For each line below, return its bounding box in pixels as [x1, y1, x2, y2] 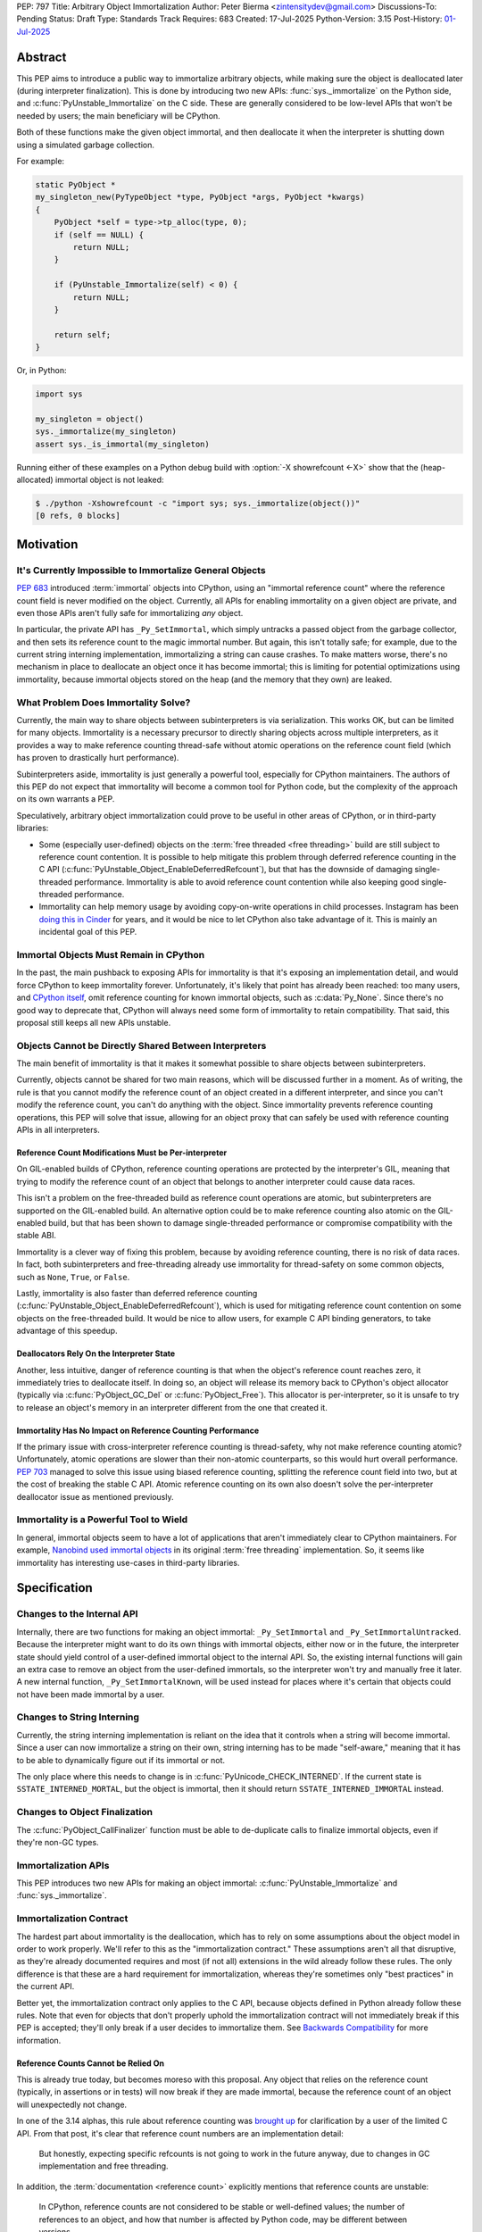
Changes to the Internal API [16, 1608, 138, 1620]
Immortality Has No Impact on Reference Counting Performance [16, 1425, 260, 1436]
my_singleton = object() [35, 413, 145, 424]
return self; [54, 329, 112, 339]
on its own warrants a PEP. [16, 794, 115, 804]
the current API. [16, 1981, 75, 1992]
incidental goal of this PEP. [38, 927, 137, 937]
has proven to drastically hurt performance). [16, 753, 179, 763]
